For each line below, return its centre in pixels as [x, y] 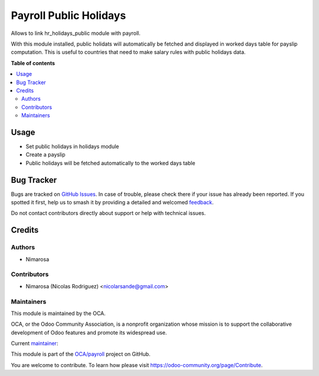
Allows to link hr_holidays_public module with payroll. [76, 33]
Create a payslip [45, 155]
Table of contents [33, 63]
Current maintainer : [35, 343]
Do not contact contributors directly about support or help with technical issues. [108, 213]
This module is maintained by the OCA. [58, 313]
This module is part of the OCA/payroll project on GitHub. [81, 354]
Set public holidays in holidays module [72, 146]
